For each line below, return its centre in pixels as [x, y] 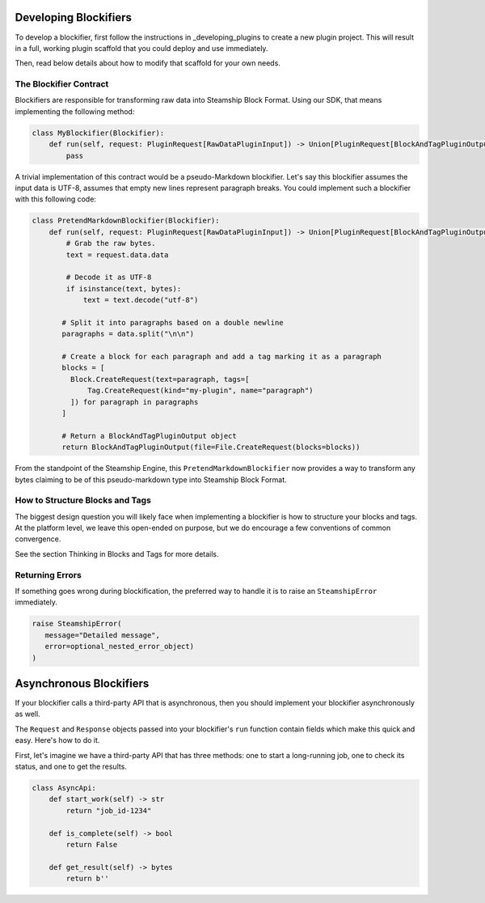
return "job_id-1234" [109, 810]
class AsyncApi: [64, 788]
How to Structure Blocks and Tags [83, 500]
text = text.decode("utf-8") [141, 300]
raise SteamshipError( [77, 624]
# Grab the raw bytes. [111, 244]
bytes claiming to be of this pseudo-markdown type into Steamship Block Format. [151, 479]
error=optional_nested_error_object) [119, 647]
